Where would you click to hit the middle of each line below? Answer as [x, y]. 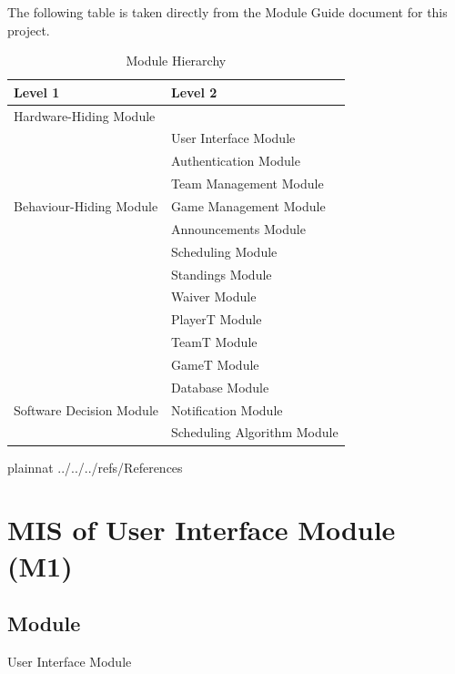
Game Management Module [248, 206]
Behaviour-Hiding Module [86, 206]
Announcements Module [238, 228]
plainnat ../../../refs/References [95, 467]
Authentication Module [235, 161]
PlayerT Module [216, 319]
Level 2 [194, 92]
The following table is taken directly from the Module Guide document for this [227, 12]
